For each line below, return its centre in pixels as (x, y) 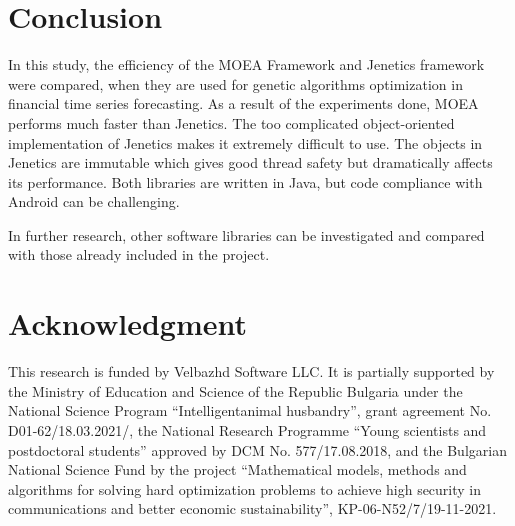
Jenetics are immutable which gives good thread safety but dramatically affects (250, 162)
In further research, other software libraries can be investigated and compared (246, 234)
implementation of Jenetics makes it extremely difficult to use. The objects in (245, 142)
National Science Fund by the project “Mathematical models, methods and (237, 469)
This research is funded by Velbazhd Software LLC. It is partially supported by (251, 371)
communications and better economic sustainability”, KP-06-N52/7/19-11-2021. (252, 508)
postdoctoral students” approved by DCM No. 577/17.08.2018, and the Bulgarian (257, 449)
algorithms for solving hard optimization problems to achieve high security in (245, 488)
